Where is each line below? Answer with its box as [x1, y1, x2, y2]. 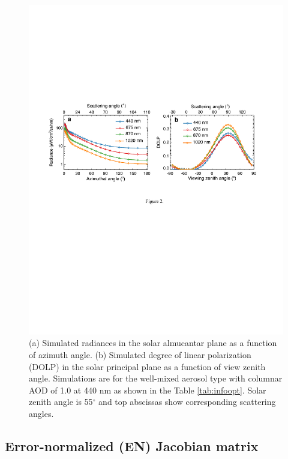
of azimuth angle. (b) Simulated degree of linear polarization [29, 348, 251, 361]
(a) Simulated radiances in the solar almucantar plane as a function [29, 336, 277, 349]
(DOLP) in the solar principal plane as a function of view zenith [29, 360, 266, 372]
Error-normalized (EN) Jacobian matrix [5, 437, 259, 455]
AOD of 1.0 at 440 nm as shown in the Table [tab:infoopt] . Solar [29, 383, 266, 396]
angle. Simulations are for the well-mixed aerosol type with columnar [29, 372, 283, 385]
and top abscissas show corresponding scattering [98, 395, 276, 408]
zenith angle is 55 [29, 395, 93, 408]
